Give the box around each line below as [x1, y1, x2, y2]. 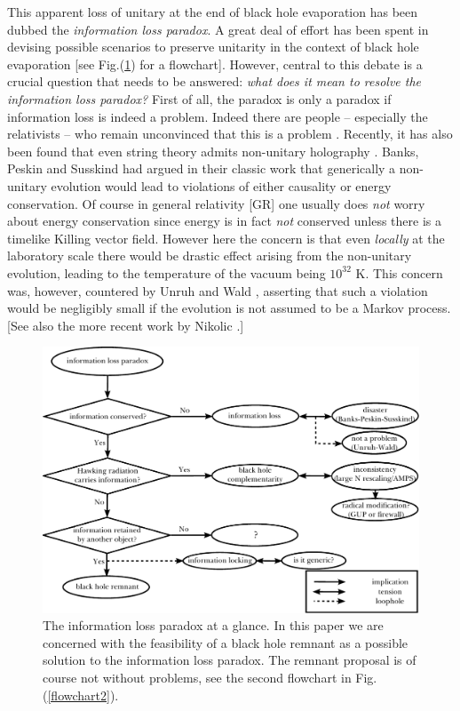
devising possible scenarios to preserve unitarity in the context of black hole [7, 37, 419, 56]
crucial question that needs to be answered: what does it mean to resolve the [7, 72, 422, 91]
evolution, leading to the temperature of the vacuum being [7, 263, 326, 282]
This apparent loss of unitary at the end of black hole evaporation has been [7, 3, 418, 20]
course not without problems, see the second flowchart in [43, 668, 352, 687]
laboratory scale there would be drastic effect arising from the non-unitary [7, 246, 412, 265]
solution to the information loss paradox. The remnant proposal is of [43, 651, 416, 669]
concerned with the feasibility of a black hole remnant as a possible [43, 633, 408, 651]
